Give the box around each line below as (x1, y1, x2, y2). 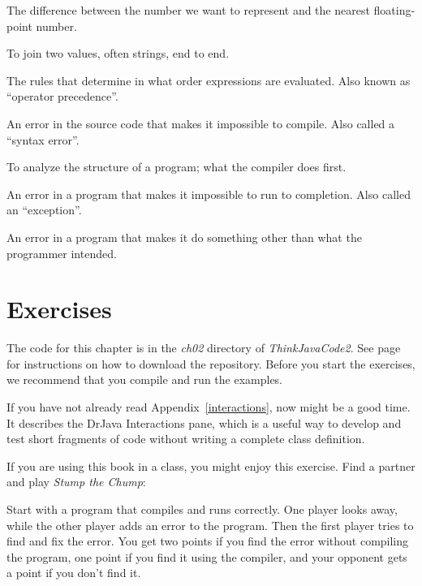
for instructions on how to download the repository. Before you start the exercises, (6, 355, 416, 372)
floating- (373, 2, 416, 18)
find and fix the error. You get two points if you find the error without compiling (6, 532, 409, 549)
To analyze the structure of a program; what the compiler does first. (6, 158, 347, 175)
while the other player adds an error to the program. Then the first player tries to (6, 516, 414, 533)
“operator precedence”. (6, 88, 118, 105)
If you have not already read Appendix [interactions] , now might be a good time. (6, 399, 411, 416)
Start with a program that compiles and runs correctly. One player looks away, (6, 501, 398, 517)
